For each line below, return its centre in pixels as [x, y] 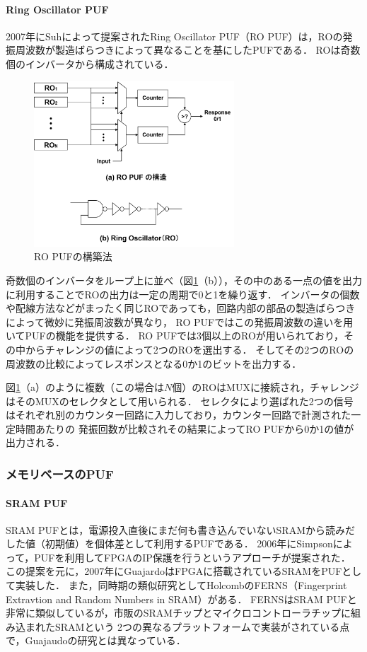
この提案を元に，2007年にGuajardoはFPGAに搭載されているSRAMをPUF [174, 571]
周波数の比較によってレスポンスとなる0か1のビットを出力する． [154, 363]
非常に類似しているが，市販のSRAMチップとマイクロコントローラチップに [178, 613]
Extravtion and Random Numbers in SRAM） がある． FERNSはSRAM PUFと [181, 599]
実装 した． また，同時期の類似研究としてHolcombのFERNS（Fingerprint [181, 585]
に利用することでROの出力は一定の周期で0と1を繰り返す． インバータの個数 [183, 294]
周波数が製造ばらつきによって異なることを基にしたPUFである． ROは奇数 [188, 50]
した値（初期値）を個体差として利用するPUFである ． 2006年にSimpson [169, 543]
